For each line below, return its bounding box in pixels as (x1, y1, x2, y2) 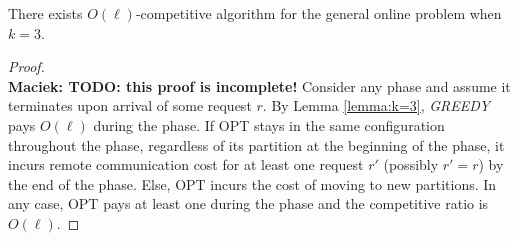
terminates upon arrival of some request (8, 95, 252, 116)
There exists (8, 3, 83, 23)
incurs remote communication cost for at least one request (8, 154, 364, 175)
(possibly (383, 154, 439, 175)
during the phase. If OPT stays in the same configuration (93, 114, 445, 135)
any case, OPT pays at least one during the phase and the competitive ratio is (8, 193, 489, 214)
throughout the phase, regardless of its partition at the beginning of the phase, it (8, 134, 505, 155)
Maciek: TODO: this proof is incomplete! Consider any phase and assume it (8, 75, 511, 96)
